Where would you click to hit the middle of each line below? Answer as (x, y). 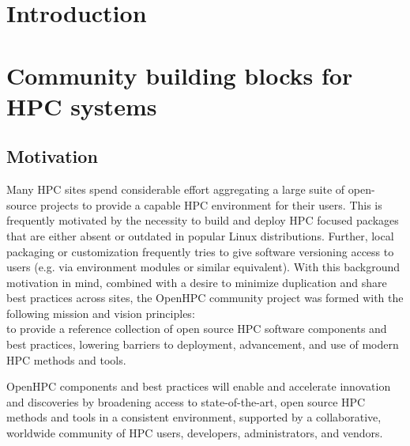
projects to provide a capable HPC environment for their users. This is (211, 204)
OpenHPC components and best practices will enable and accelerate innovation (199, 386)
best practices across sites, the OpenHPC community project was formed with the (205, 298)
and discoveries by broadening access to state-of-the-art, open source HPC (186, 401)
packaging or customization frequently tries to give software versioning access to (200, 251)
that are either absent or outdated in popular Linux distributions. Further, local (200, 235)
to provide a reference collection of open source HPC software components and (197, 329)
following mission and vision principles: (101, 313)
